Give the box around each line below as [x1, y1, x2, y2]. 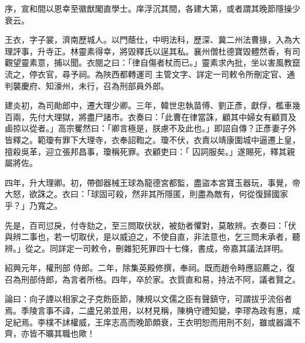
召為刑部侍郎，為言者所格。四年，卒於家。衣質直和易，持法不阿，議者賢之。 [5, 273, 300, 285]
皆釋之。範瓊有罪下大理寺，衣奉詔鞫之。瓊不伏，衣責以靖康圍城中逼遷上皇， [5, 133, 300, 145]
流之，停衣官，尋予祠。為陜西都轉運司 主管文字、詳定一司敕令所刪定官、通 [5, 67, 295, 80]
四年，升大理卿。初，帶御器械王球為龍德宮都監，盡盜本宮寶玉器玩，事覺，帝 [5, 176, 300, 188]
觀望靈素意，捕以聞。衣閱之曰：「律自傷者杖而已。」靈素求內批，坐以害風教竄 [5, 56, 300, 69]
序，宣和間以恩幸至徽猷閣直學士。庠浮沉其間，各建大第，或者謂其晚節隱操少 [5, 2, 300, 14]
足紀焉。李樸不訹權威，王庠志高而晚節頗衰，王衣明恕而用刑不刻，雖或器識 [5, 315, 292, 328]
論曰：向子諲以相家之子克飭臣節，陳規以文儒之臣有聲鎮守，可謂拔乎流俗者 [5, 293, 292, 305]
